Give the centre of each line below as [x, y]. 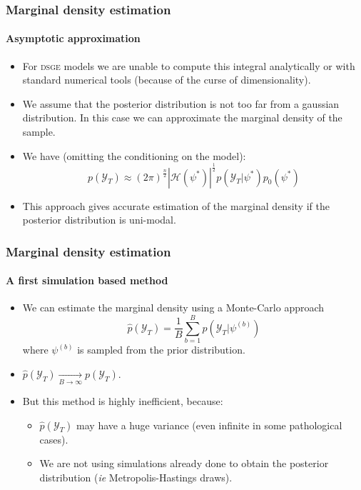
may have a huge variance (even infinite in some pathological [209, 425]
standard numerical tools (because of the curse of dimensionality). [167, 80]
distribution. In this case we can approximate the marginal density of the [182, 117]
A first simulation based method [87, 280]
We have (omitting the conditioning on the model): [134, 155]
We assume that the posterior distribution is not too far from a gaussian [181, 103]
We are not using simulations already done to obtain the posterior [184, 463]
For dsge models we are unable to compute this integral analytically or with [189, 65]
